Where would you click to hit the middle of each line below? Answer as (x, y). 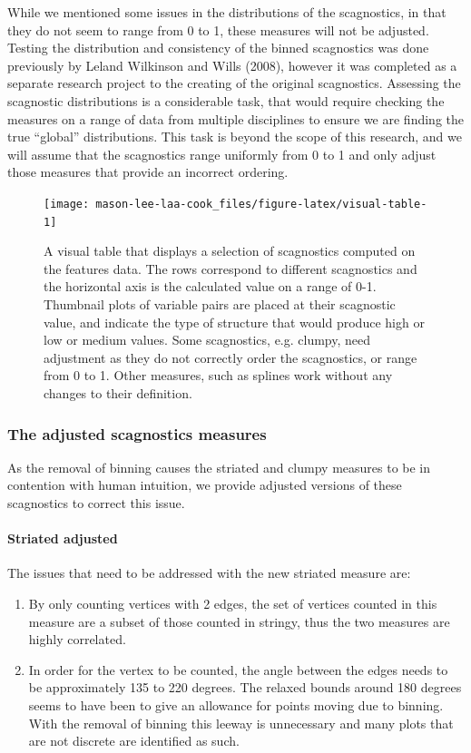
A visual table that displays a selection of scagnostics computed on (230, 251)
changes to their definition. (118, 393)
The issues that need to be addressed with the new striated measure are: (209, 573)
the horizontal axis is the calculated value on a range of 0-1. (210, 286)
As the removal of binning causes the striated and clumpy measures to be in (219, 467)
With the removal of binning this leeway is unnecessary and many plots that (241, 723)
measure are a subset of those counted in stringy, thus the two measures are (239, 621)
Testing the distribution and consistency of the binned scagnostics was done (218, 48)
